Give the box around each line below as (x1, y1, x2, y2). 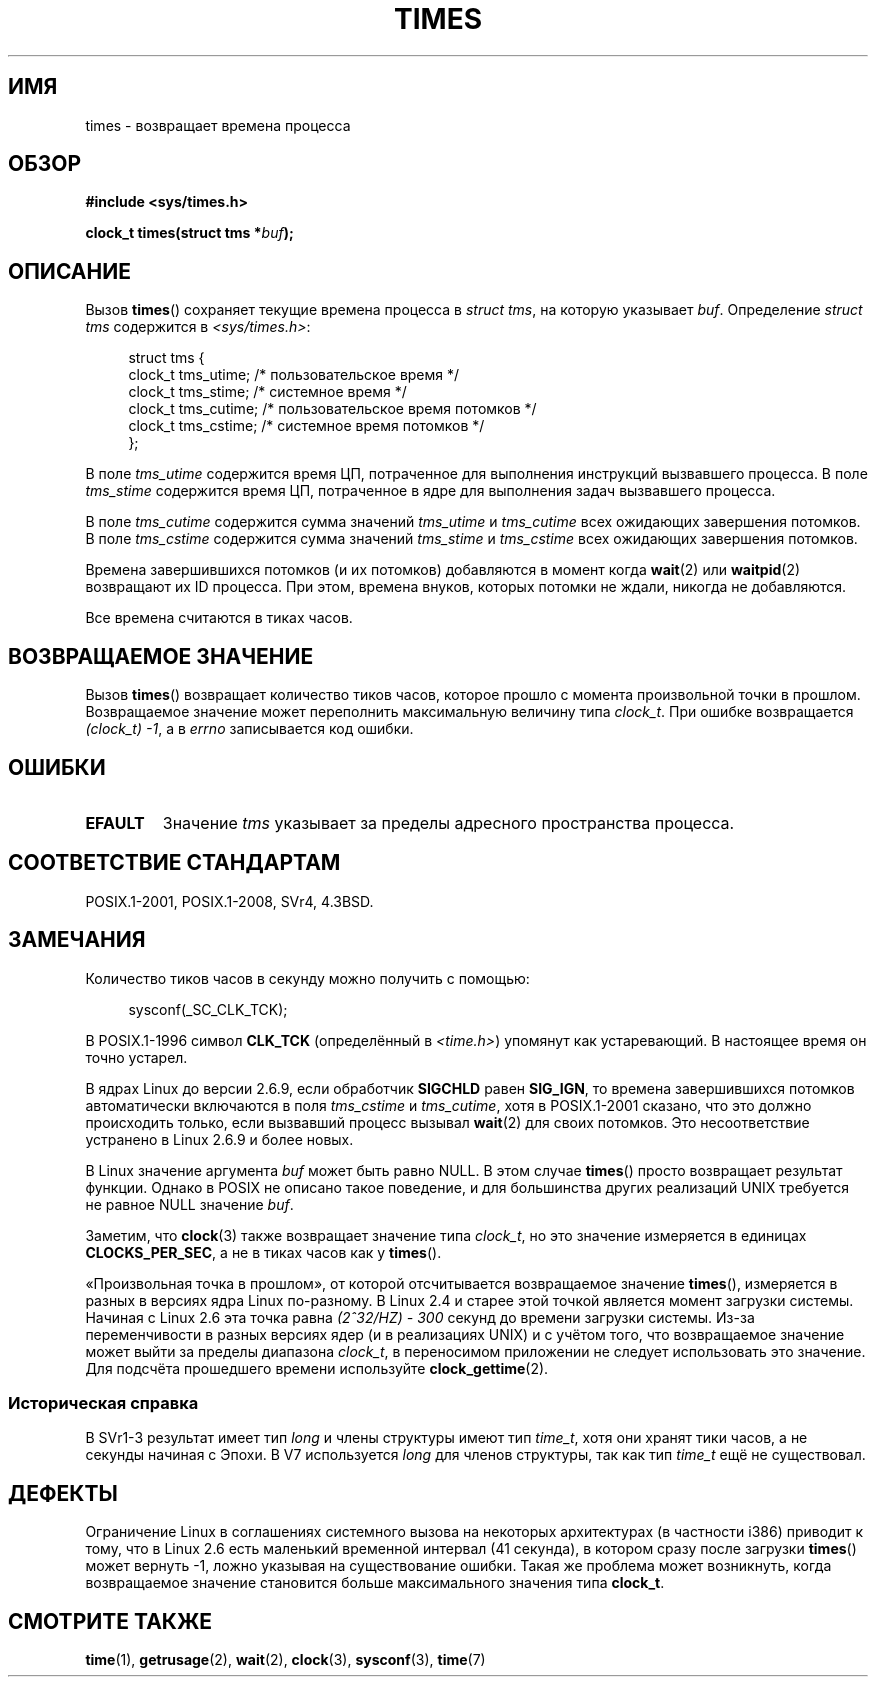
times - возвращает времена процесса (85, 116, 351, 134)
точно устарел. (85, 1048, 188, 1066)
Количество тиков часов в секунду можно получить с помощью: (85, 969, 530, 987)
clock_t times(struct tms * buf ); (85, 224, 294, 242)
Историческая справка (8, 1393, 199, 1414)
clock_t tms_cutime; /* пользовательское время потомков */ (128, 400, 537, 418)
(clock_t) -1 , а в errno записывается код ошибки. (85, 720, 414, 738)
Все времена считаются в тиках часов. (85, 609, 353, 627)
